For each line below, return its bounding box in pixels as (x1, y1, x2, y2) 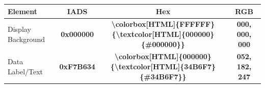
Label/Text (8, 66, 43, 76)
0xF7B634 (59, 61, 95, 71)
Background (8, 33, 45, 44)
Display (8, 24, 31, 34)
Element (8, 6, 37, 16)
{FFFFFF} (175, 19, 215, 29)
